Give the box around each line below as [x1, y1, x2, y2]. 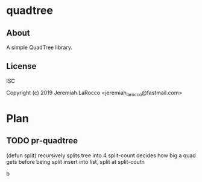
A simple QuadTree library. [6, 44, 72, 51]
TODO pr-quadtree [6, 135, 78, 146]
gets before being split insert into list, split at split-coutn [6, 158, 145, 165]
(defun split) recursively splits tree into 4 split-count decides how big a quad [6, 152, 196, 159]
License [6, 61, 37, 71]
